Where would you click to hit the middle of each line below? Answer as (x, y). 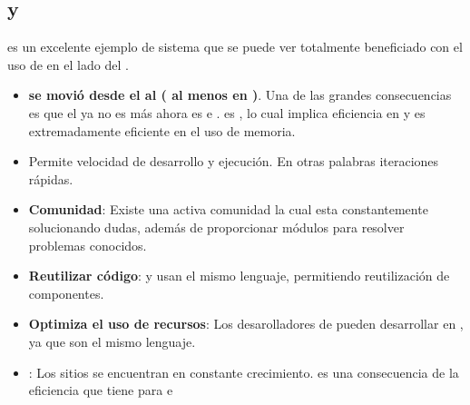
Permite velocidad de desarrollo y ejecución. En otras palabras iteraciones (234, 161)
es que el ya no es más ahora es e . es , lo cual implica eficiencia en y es (227, 112)
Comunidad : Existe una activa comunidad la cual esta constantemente (228, 209)
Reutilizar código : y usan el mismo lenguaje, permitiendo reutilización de (239, 276)
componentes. (66, 293)
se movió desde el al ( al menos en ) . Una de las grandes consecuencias (240, 95)
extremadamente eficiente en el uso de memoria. (162, 130)
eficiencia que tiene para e (101, 390)
